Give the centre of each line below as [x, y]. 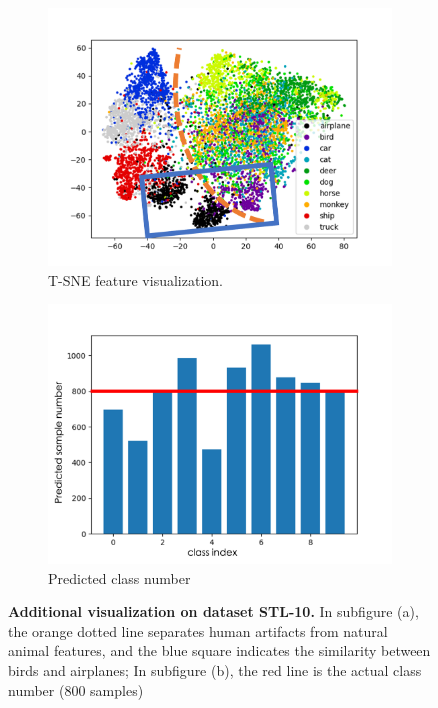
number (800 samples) [76, 689]
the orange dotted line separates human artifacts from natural [198, 630]
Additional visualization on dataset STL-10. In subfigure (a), [213, 611]
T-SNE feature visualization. [135, 279]
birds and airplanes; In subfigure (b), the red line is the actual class [215, 670]
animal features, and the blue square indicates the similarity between [219, 650]
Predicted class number [119, 577]
